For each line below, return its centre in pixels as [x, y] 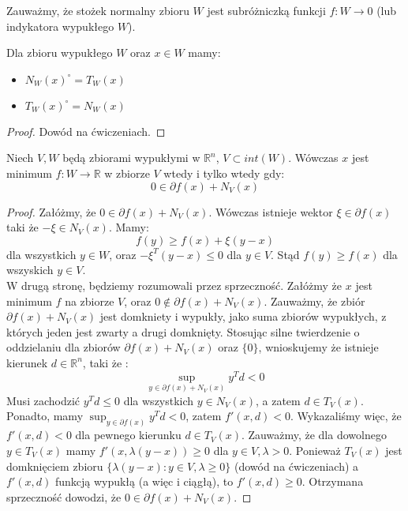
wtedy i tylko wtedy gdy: [224, 173]
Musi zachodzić [43, 400]
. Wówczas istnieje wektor [271, 211]
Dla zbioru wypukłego [60, 53]
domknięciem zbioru [55, 466]
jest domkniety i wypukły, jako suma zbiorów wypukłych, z [243, 316]
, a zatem [278, 400]
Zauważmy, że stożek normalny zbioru [98, 10]
